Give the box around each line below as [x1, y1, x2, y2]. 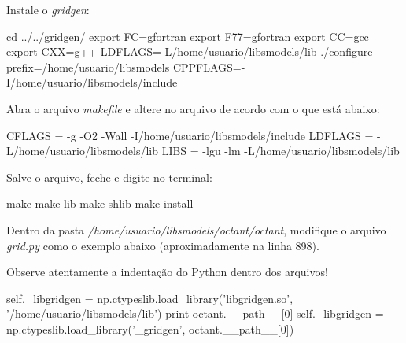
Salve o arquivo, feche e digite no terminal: [6, 168, 212, 185]
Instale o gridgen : [6, 2, 90, 17]
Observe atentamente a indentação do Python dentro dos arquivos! [6, 264, 328, 280]
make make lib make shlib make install [6, 195, 194, 212]
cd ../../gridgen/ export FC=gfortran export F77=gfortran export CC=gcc [6, 28, 369, 44]
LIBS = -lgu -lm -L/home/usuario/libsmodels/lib [161, 142, 400, 159]
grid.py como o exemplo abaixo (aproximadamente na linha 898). [6, 237, 319, 253]
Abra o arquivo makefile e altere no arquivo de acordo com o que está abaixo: [6, 100, 380, 116]
